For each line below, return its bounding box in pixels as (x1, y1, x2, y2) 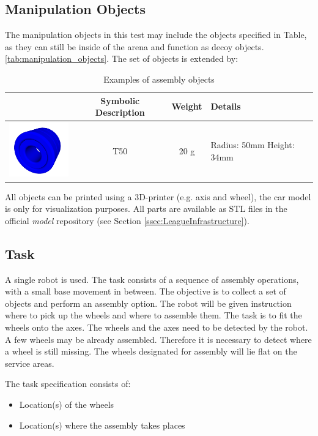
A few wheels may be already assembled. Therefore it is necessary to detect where (5, 333, 312, 345)
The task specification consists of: (5, 377, 131, 390)
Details (210, 100, 241, 113)
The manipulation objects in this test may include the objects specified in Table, (5, 28, 307, 41)
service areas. (5, 356, 54, 369)
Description (95, 106, 145, 119)
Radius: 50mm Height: (210, 138, 295, 151)
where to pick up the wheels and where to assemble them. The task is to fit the (5, 309, 302, 321)
